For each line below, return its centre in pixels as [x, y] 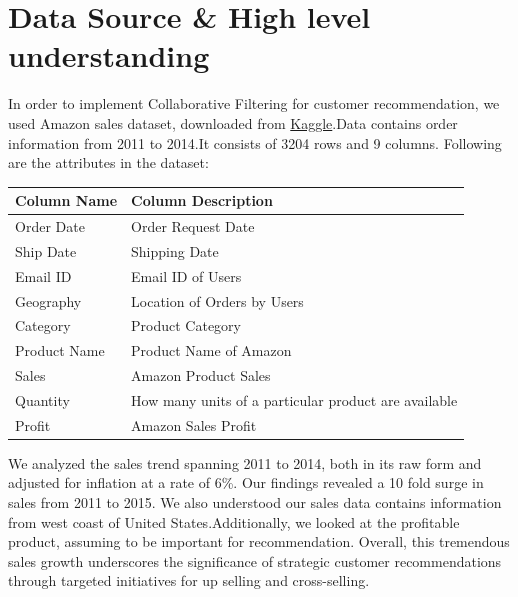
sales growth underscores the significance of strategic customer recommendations [255, 560]
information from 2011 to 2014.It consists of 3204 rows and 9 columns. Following [255, 142]
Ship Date [46, 250]
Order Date [50, 226]
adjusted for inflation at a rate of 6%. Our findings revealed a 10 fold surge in [246, 482]
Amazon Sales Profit [194, 424]
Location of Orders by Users [217, 300]
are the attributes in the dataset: [108, 162]
